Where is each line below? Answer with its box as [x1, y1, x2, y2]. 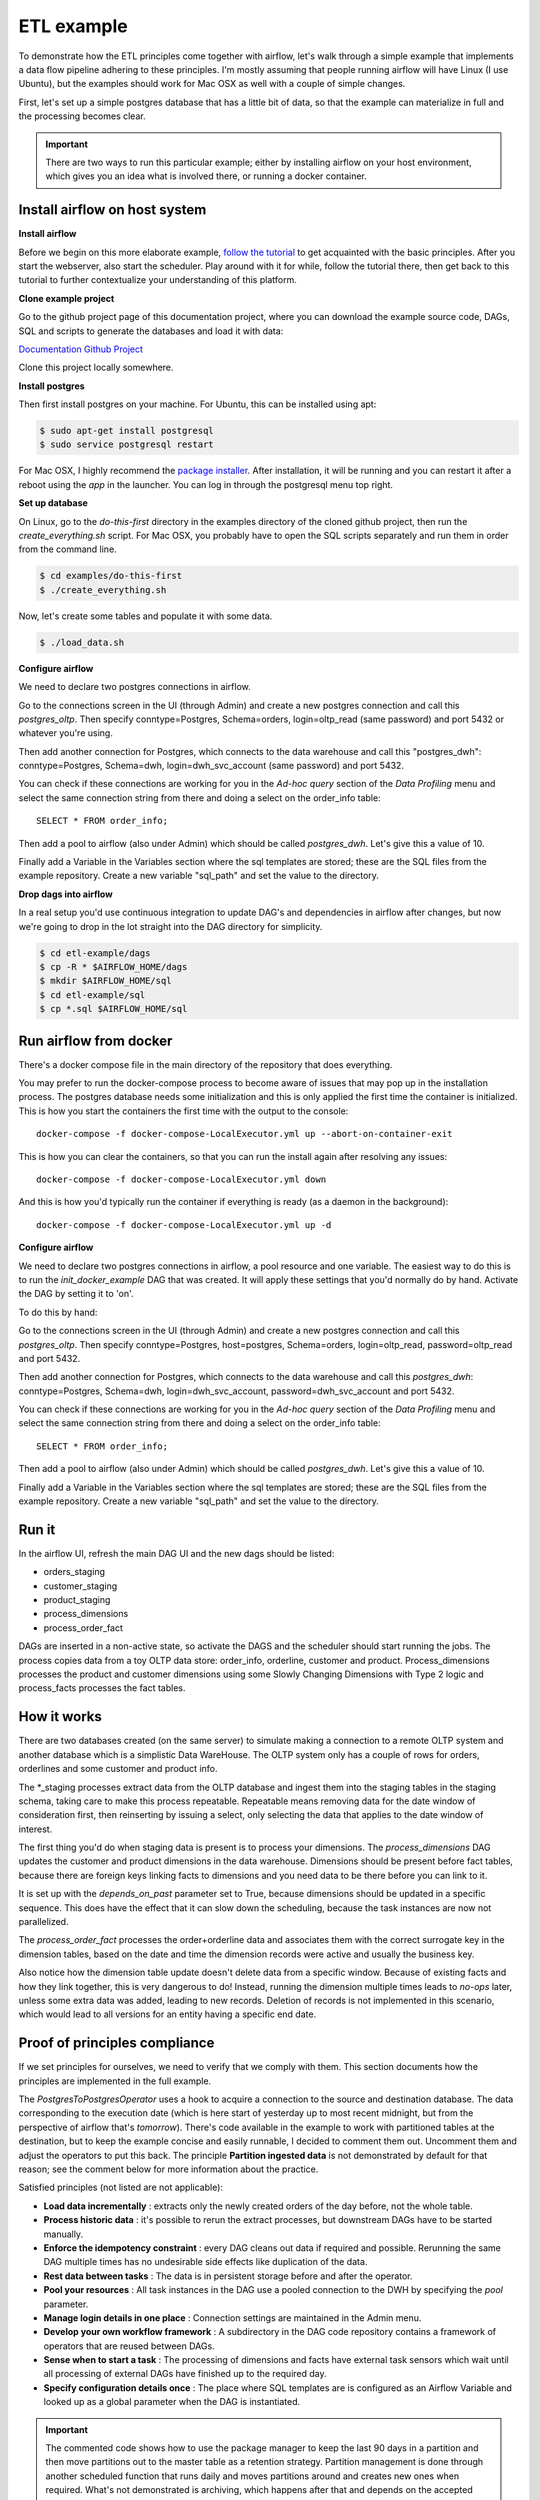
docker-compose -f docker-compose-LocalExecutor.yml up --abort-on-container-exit [36, 1128, 453, 1140]
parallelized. [18, 1916, 69, 1928]
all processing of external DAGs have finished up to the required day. [43, 2368, 327, 2380]
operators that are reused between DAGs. [43, 2340, 215, 2352]
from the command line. [18, 543, 117, 555]
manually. [43, 2228, 84, 2240]
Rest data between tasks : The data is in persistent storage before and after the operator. [43, 2270, 414, 2282]
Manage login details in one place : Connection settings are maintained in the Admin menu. [43, 2311, 422, 2324]
